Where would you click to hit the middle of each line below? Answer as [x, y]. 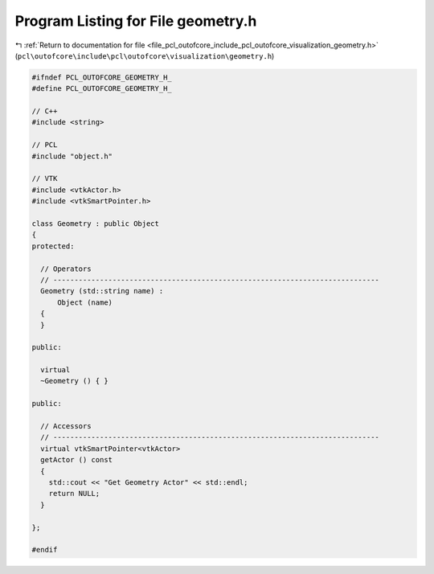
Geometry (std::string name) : [102, 291]
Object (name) [85, 302]
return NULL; [74, 494]
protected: [53, 246]
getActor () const [76, 460]
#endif [45, 550]
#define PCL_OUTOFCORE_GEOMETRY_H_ [102, 89]
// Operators [66, 269]
